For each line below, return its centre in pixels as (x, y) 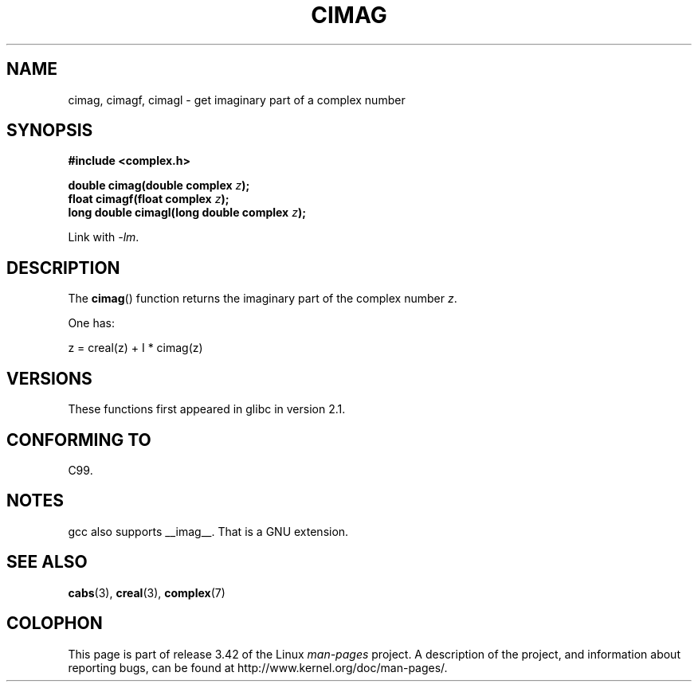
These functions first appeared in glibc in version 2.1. (207, 409)
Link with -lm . (104, 237)
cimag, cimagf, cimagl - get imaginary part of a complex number (237, 100)
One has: (92, 323)
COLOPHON (55, 623)
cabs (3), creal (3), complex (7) (147, 592)
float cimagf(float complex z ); (149, 199)
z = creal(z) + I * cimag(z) (135, 348)
